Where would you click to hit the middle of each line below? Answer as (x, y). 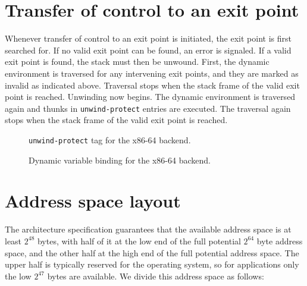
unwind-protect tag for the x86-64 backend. (110, 139)
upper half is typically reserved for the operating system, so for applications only (152, 264)
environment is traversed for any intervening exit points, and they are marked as (152, 73)
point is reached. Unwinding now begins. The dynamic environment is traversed (150, 97)
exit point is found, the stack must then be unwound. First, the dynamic (137, 62)
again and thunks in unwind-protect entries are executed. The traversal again (148, 108)
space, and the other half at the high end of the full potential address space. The (152, 252)
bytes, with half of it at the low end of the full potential (139, 241)
